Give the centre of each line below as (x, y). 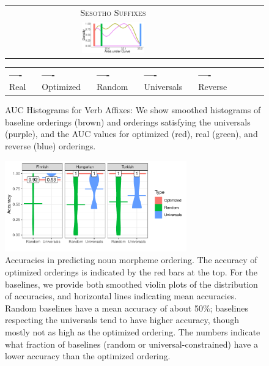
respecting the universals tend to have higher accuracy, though (122, 320)
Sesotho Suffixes (113, 12)
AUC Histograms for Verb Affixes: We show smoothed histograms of (133, 110)
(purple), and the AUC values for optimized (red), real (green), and (131, 134)
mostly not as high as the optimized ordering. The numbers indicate (133, 332)
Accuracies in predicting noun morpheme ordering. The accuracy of (131, 260)
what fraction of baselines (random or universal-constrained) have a (131, 344)
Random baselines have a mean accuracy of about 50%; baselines (127, 308)
